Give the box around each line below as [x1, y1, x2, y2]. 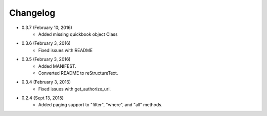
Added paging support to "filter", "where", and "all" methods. [38, 102, 163, 108]
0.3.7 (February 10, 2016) [21, 25, 73, 30]
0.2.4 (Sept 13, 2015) [21, 95, 64, 101]
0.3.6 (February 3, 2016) [21, 40, 71, 46]
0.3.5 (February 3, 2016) [21, 57, 71, 62]
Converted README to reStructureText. [38, 70, 118, 76]
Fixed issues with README [38, 47, 93, 53]
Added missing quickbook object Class [38, 31, 118, 37]
